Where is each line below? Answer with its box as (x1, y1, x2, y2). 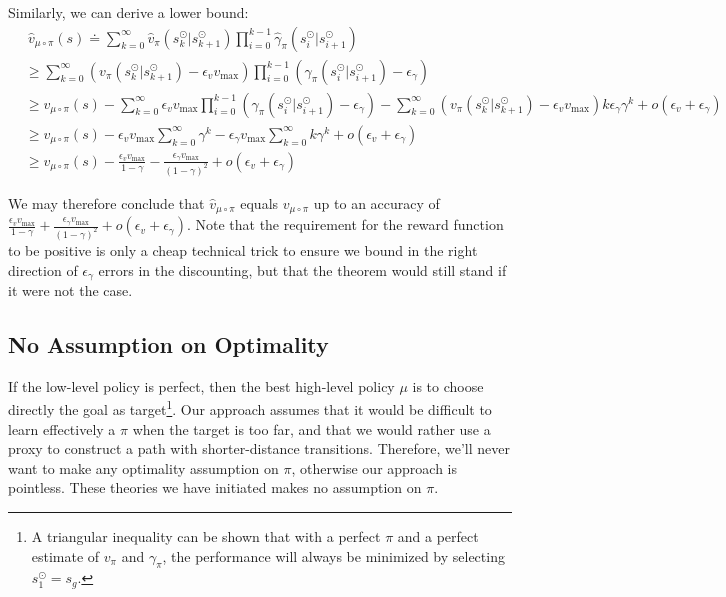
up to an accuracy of (313, 192, 440, 213)
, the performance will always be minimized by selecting (162, 545, 505, 566)
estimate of (31, 545, 100, 566)
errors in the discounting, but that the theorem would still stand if (98, 259, 507, 280)
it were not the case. (8, 280, 133, 300)
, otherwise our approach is (291, 457, 458, 478)
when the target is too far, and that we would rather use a (132, 418, 491, 439)
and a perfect (397, 526, 479, 547)
